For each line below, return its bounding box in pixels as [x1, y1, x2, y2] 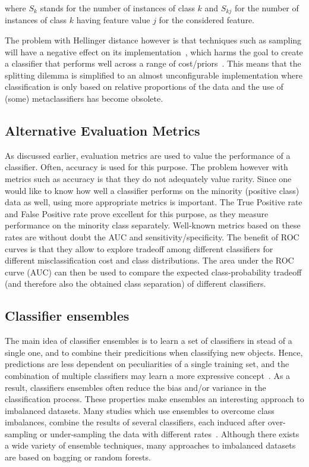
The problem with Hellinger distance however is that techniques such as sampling [5, 34, 302, 46]
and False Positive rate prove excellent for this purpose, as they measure [5, 207, 269, 220]
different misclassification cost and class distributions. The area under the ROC [5, 254, 294, 267]
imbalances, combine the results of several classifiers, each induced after [5, 416, 266, 428]
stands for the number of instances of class [40, 2, 195, 14]
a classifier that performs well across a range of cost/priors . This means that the [5, 57, 301, 70]
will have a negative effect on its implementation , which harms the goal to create [5, 45, 303, 58]
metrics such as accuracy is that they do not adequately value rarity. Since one [5, 173, 292, 184]
